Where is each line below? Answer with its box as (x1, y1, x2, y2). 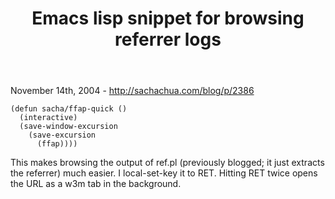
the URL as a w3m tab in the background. (10, 178, 182, 190)
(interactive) (19, 113, 78, 123)
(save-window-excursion (19, 122, 118, 132)
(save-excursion (28, 130, 97, 141)
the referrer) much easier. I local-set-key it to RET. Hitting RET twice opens (10, 167, 318, 179)
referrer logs (114, 28, 222, 51)
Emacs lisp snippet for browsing (31, 7, 305, 30)
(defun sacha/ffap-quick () (10, 104, 128, 114)
